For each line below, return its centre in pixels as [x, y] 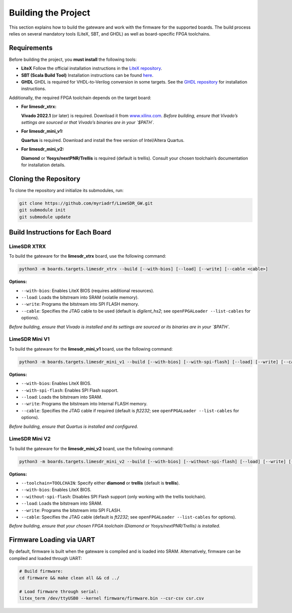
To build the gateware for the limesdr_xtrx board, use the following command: [88, 256]
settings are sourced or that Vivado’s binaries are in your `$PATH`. [88, 122]
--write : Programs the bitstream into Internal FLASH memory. [84, 404]
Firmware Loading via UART [52, 540]
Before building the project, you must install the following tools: [73, 59]
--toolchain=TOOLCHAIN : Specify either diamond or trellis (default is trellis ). [100, 483]
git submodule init [42, 210]
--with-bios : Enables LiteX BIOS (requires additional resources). [88, 290]
